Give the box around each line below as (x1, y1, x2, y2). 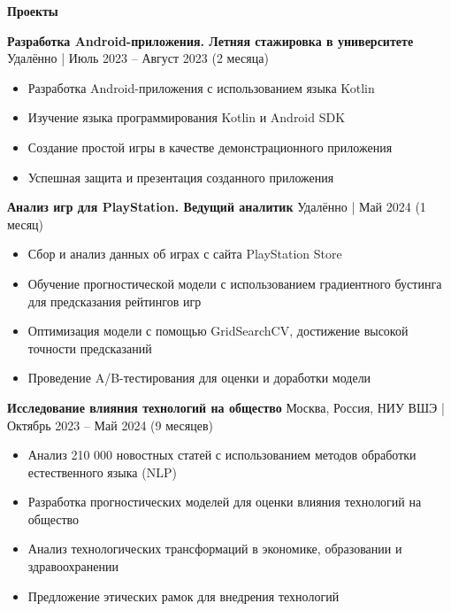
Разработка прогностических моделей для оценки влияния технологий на (27, 492, 422, 511)
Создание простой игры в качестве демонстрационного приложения (27, 137, 393, 156)
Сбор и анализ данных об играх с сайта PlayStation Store (27, 244, 342, 263)
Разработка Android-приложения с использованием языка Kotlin (27, 78, 375, 97)
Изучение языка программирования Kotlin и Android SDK (27, 108, 346, 127)
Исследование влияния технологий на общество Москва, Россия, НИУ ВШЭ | (7, 398, 445, 416)
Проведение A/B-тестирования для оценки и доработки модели (27, 368, 371, 387)
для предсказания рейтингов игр (27, 291, 202, 310)
